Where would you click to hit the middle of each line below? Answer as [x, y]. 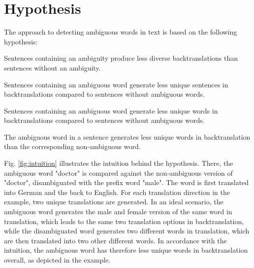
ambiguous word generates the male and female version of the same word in [118, 211]
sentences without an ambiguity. [52, 67]
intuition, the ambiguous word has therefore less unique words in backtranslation [126, 250]
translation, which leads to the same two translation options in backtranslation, [124, 221]
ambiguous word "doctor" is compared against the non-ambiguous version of [118, 172]
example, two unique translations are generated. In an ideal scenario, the [114, 202]
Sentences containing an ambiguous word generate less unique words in [111, 110]
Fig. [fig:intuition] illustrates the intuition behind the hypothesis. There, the [119, 163]
